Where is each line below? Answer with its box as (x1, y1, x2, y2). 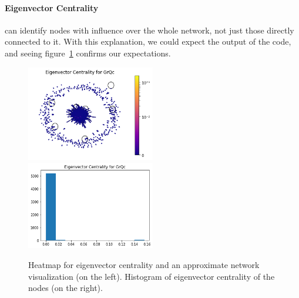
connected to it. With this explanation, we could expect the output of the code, (5, 35, 291, 48)
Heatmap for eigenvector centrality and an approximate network (28, 259, 260, 271)
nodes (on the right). (28, 282, 103, 294)
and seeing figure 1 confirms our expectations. (5, 46, 171, 59)
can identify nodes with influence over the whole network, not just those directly (5, 24, 294, 36)
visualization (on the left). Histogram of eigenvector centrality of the (28, 270, 275, 282)
